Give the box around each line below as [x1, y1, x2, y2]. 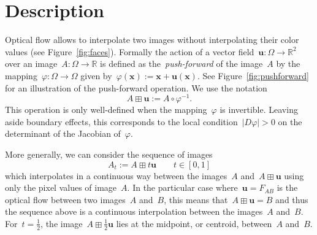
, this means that [164, 193, 228, 206]
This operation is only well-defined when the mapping [5, 103, 207, 116]
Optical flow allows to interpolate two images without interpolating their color [5, 33, 299, 46]
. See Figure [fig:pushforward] [197, 69, 309, 82]
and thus [275, 193, 308, 206]
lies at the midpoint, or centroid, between [116, 217, 272, 229]
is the [277, 181, 298, 194]
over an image [5, 57, 58, 70]
